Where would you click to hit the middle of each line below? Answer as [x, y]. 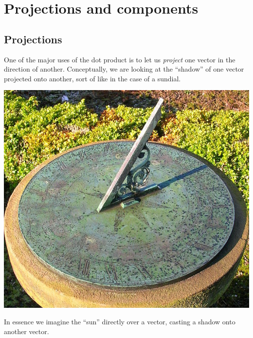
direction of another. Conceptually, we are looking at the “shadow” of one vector [124, 69]
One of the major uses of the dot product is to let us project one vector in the [120, 59]
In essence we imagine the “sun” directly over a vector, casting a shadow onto [120, 321]
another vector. [27, 331]
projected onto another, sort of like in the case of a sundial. [92, 78]
